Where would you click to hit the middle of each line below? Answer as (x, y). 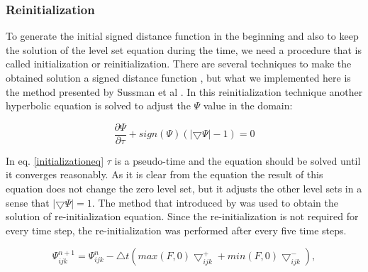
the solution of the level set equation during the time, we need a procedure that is (184, 49)
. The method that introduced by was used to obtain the (215, 202)
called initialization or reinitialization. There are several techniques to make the (179, 64)
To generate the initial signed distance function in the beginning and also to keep (182, 36)
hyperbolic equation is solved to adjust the (98, 105)
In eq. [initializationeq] (55, 160)
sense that (28, 202)
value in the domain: (248, 105)
